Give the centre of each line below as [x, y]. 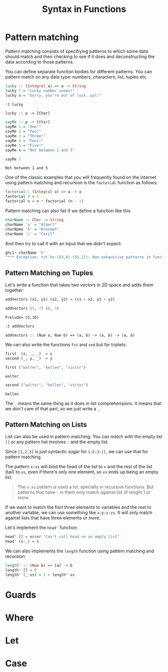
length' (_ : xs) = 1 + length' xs [40, 575]
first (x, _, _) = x [29, 354]
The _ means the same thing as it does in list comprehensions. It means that [83, 403]
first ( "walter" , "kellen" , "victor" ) [45, 367]
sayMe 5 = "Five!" [24, 145]
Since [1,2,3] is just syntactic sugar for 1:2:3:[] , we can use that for [77, 452]
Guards [21, 595]
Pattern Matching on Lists [46, 425]
